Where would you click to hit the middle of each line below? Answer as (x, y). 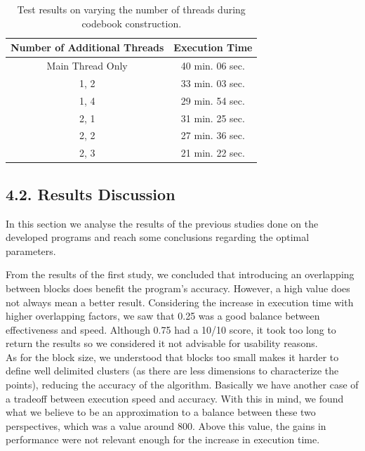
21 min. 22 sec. (213, 153)
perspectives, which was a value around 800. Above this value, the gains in (166, 425)
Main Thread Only (87, 66)
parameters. (31, 250)
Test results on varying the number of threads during (131, 9)
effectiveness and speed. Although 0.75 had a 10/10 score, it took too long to (171, 329)
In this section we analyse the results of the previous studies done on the (162, 223)
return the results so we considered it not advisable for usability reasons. (162, 343)
